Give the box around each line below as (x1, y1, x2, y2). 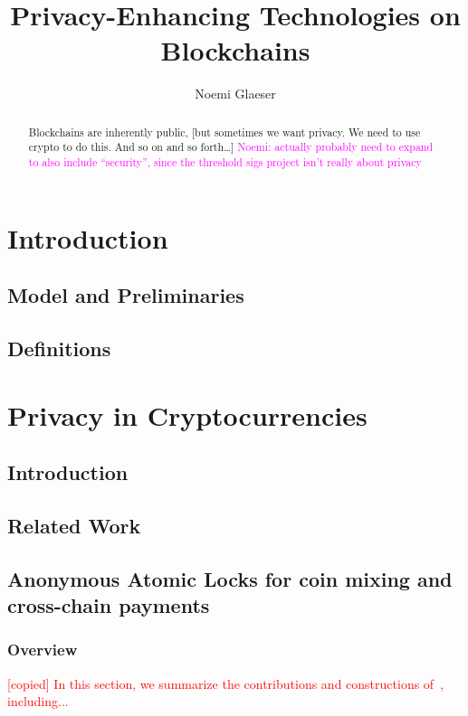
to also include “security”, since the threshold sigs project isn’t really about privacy (28, 155, 422, 170)
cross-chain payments (7, 591, 210, 619)
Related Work (7, 511, 141, 539)
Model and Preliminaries (7, 281, 244, 309)
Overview (7, 638, 78, 661)
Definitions (7, 334, 111, 363)
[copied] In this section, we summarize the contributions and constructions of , (7, 674, 444, 692)
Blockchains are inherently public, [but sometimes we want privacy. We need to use (28, 124, 421, 139)
